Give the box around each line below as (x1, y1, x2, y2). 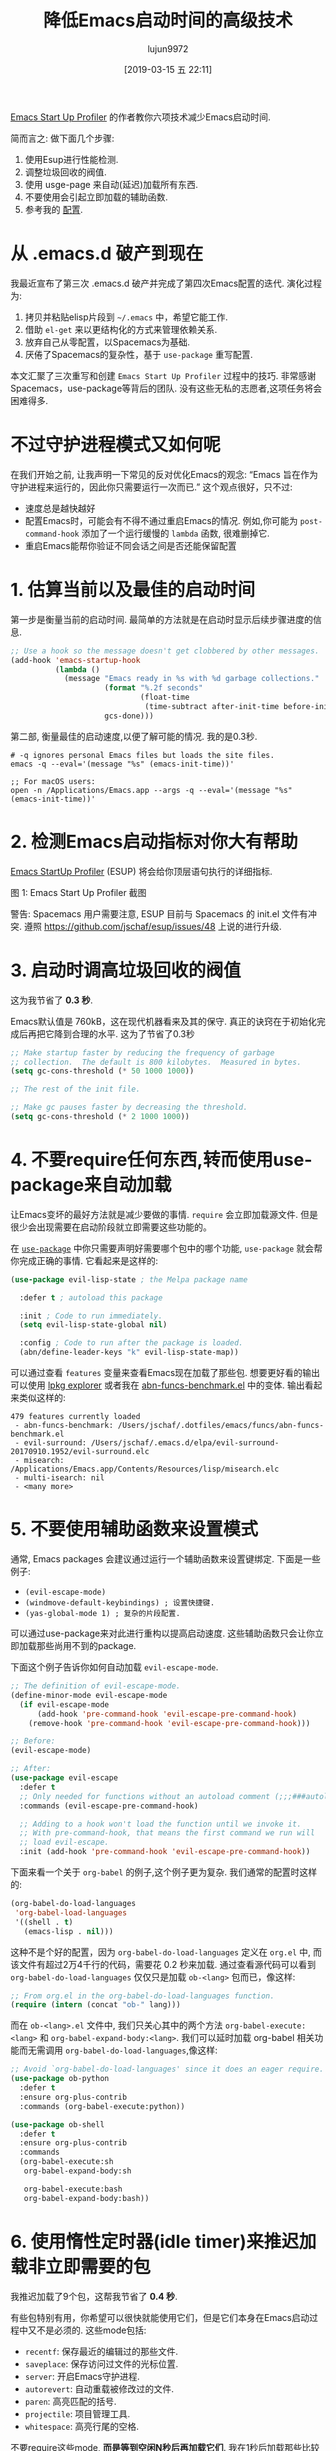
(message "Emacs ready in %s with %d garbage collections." (63, 674, 320, 684)
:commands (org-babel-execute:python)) (19, 2101, 186, 2111)
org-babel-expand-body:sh (23, 2166, 132, 2176)
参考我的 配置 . (24, 203, 83, 215)
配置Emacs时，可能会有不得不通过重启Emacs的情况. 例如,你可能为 (24, 514, 298, 526)
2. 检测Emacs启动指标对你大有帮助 (10, 830, 298, 853)
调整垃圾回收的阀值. (24, 166, 107, 178)
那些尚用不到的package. (36, 1640, 137, 1651)
